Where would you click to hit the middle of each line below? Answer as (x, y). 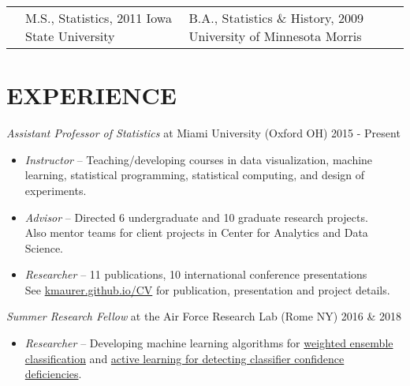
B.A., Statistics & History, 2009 (276, 18)
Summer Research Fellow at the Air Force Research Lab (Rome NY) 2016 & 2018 (204, 316)
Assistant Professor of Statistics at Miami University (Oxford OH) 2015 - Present (203, 133)
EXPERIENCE (91, 95)
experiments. (56, 190)
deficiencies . (53, 374)
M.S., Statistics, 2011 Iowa (99, 18)
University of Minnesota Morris (275, 36)
